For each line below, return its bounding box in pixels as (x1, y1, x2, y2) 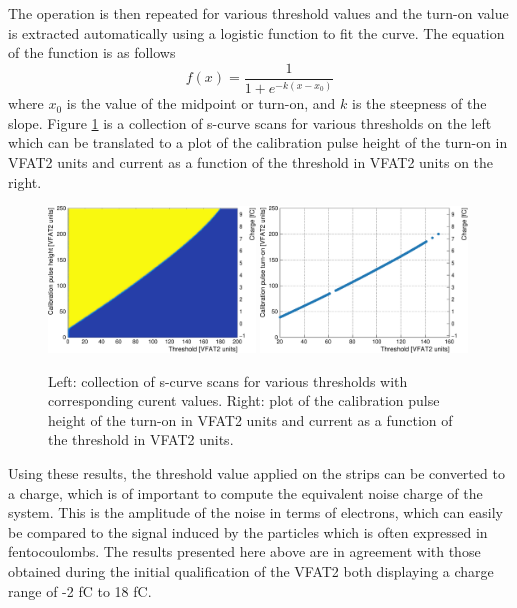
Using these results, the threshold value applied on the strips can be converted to (8, 463, 505, 483)
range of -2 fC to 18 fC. (8, 580, 152, 601)
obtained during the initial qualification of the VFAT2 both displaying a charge (8, 560, 494, 581)
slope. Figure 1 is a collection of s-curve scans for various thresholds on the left (8, 112, 492, 133)
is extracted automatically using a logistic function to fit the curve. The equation (8, 22, 505, 43)
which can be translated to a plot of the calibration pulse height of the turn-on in (8, 132, 508, 153)
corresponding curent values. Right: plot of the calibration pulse (48, 390, 440, 411)
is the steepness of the (351, 93, 487, 114)
